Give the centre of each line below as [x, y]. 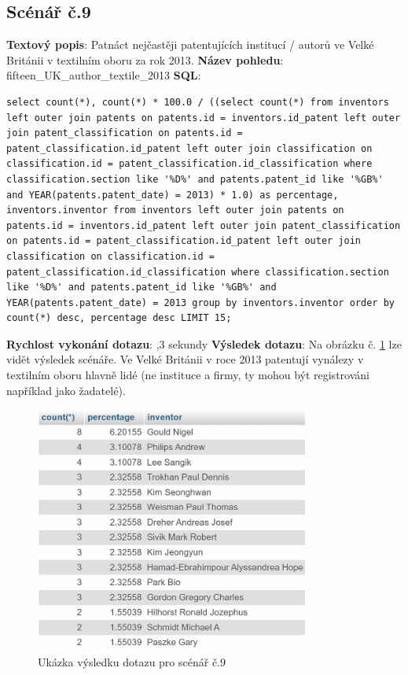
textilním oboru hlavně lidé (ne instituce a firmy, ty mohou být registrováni [188, 375]
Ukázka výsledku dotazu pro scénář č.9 [132, 662]
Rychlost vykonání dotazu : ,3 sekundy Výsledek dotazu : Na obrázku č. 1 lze [204, 343]
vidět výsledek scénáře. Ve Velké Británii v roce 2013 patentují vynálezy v [185, 359]
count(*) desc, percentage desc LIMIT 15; [119, 318]
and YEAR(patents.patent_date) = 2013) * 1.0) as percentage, [173, 195]
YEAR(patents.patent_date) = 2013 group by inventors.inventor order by [200, 302]
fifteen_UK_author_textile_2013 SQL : [104, 75]
